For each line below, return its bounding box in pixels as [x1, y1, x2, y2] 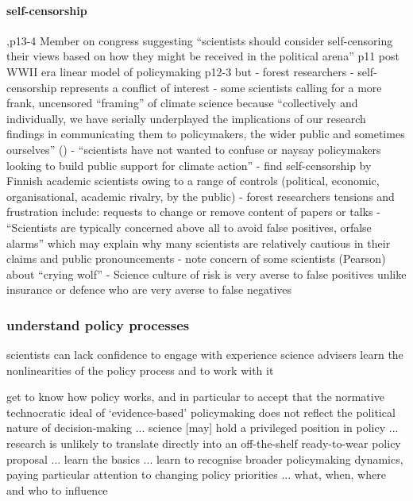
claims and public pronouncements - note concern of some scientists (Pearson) [6, 250, 386, 267]
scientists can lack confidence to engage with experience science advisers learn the [6, 346, 403, 363]
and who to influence [6, 481, 108, 498]
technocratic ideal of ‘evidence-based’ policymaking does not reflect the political [6, 403, 396, 420]
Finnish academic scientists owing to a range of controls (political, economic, [6, 172, 380, 189]
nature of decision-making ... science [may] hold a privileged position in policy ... [6, 419, 399, 436]
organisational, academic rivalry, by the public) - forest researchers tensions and [6, 187, 395, 204]
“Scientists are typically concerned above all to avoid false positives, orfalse [6, 218, 372, 235]
